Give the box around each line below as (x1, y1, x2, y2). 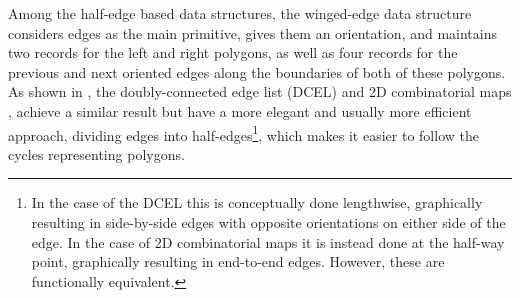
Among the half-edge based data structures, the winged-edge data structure (8, 3, 472, 23)
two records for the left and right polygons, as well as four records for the (8, 42, 458, 63)
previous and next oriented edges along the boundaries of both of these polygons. (8, 61, 506, 82)
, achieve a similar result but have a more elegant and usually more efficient (8, 100, 472, 121)
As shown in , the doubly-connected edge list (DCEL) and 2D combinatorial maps (8, 81, 512, 102)
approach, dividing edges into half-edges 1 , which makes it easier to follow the (8, 121, 479, 145)
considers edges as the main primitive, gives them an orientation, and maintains (8, 22, 498, 43)
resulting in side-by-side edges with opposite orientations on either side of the (31, 212, 506, 232)
